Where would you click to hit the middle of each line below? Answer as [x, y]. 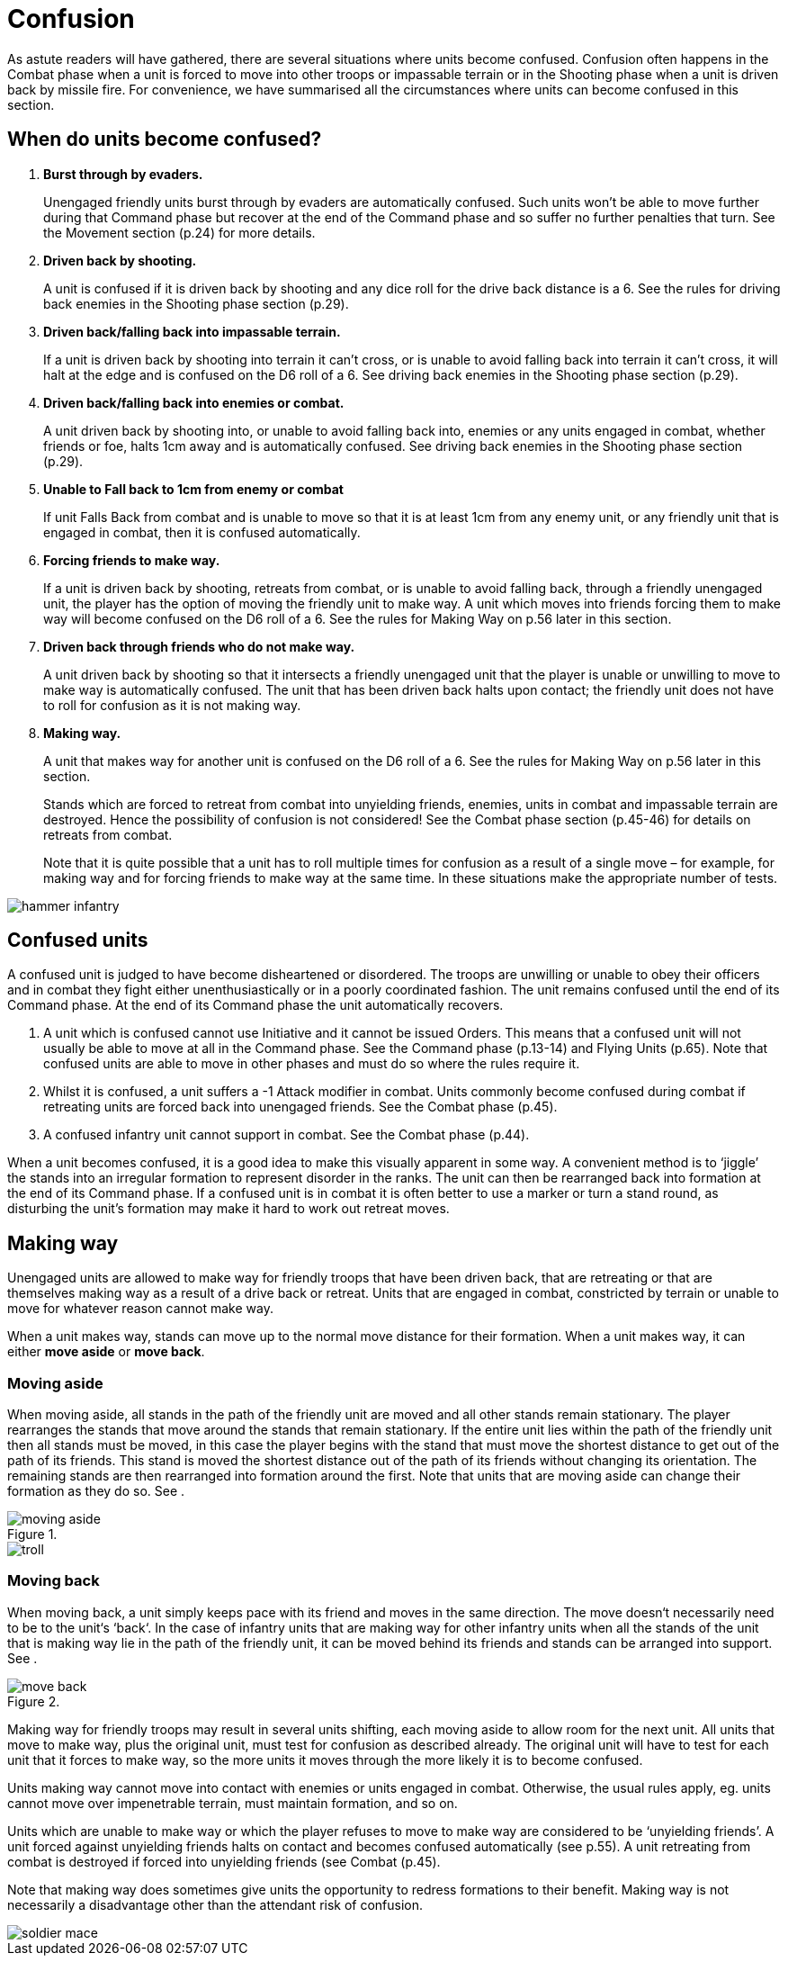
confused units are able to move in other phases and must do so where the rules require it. [312, 1064]
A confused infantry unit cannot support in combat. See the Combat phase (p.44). [287, 1135]
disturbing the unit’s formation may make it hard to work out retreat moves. [228, 1209]
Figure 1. [32, 1534]
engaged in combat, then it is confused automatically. [202, 532]
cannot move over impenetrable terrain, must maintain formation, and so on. [233, 1803]
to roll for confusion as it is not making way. [172, 705]
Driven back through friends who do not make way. [199, 646]
